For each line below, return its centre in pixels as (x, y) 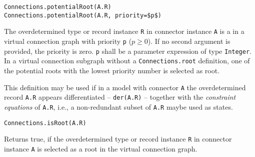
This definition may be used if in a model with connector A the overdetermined (125, 87)
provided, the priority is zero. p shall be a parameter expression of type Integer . (128, 51)
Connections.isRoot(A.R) (45, 123)
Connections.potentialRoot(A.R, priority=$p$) (83, 15)
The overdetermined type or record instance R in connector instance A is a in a (124, 31)
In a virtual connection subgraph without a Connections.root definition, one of (127, 61)
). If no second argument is (189, 41)
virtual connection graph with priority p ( (68, 41)
